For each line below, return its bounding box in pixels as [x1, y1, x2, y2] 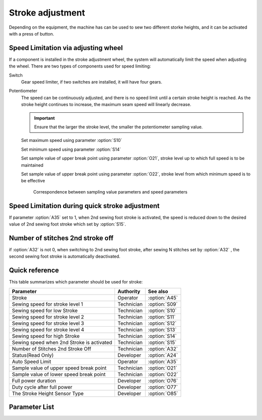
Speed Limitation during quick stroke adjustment [9, 202, 160, 210]
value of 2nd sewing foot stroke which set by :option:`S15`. [9, 221, 126, 227]
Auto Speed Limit [12, 358, 51, 365]
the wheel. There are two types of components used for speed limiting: [9, 63, 151, 69]
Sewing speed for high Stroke [12, 332, 80, 339]
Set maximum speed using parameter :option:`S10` [21, 138, 122, 143]
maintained [21, 162, 44, 168]
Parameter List [9, 403, 54, 411]
